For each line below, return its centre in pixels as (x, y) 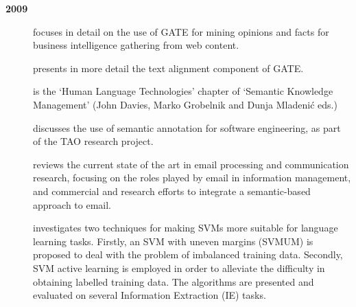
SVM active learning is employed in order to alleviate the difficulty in (179, 268)
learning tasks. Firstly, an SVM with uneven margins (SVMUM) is (173, 241)
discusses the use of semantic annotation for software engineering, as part (187, 127)
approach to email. (72, 204)
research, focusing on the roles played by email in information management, (192, 178)
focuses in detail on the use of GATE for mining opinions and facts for (181, 31)
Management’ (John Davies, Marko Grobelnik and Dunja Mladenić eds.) (185, 104)
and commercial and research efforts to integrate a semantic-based (172, 191)
